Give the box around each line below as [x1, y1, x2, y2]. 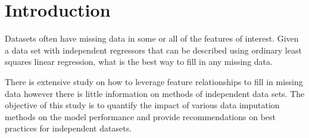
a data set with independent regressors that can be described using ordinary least [5, 43, 302, 56]
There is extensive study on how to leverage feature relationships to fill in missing [5, 75, 303, 87]
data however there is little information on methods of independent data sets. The [5, 87, 305, 99]
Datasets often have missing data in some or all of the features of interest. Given [5, 32, 299, 45]
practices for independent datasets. [5, 122, 132, 134]
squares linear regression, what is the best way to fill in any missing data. [5, 55, 273, 68]
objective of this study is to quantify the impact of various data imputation [5, 99, 280, 111]
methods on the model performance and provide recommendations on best [5, 110, 276, 123]
